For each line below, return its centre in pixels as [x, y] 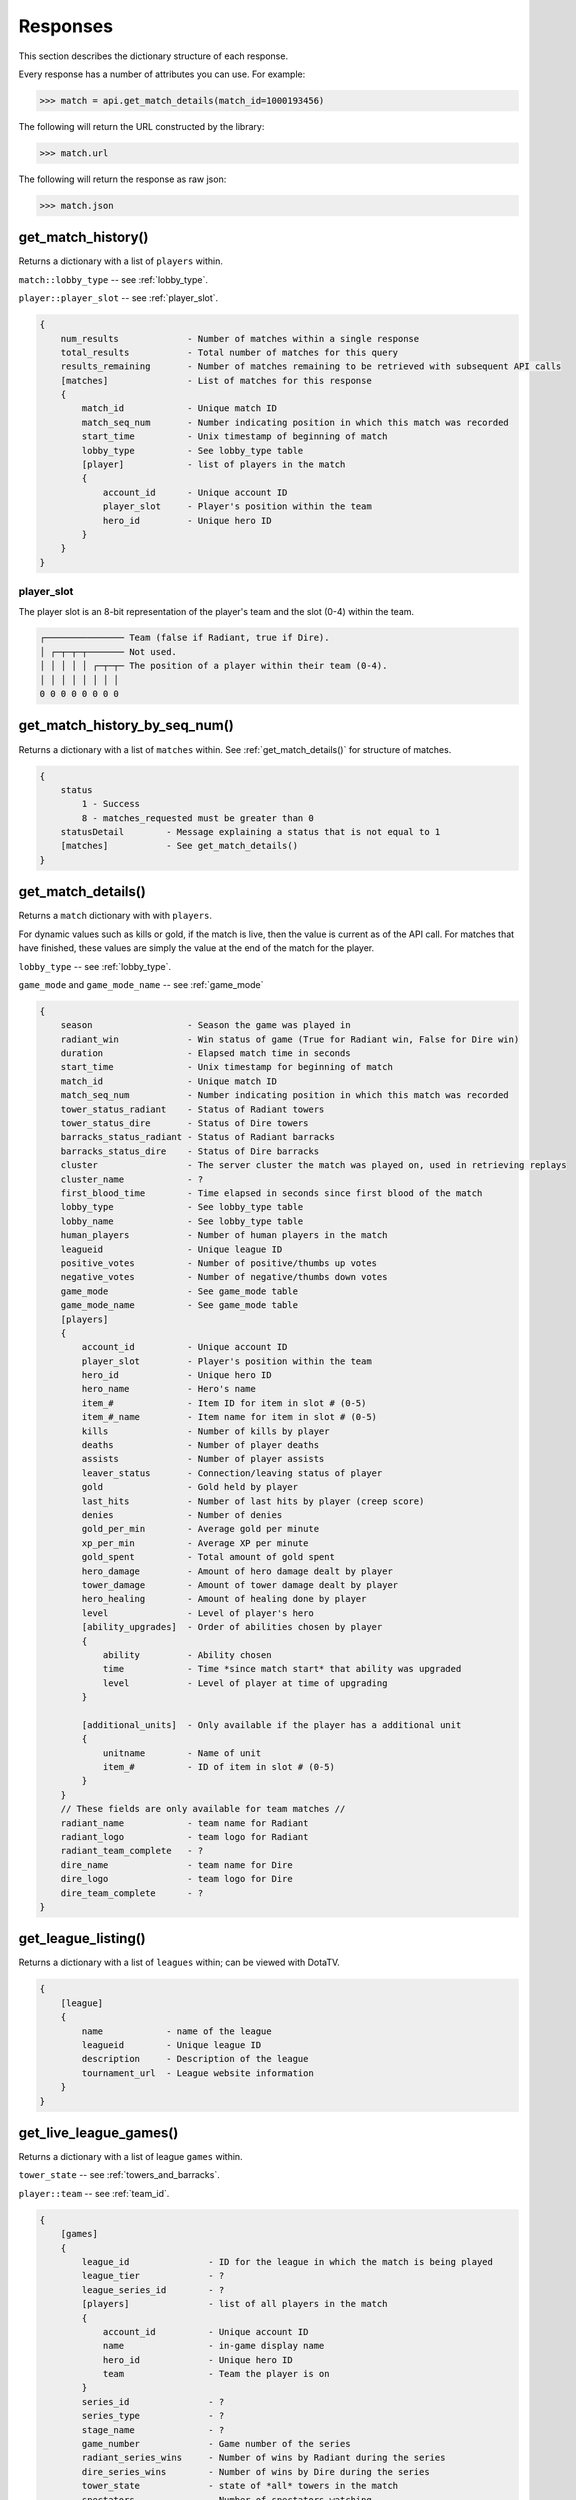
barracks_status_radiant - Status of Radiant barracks [197, 1137]
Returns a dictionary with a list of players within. [121, 261]
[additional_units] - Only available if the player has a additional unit [271, 1724]
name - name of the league [176, 2031]
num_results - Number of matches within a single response [240, 338]
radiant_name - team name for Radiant [184, 1823]
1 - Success [110, 804]
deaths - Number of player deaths [200, 1445]
